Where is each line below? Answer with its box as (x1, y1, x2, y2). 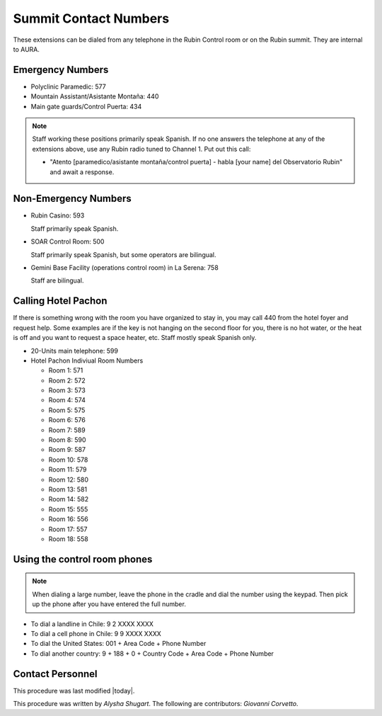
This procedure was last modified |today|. (13, 686, 135, 695)
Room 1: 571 (48, 366, 83, 375)
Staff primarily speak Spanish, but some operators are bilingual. (30, 250, 216, 258)
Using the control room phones (13, 553, 153, 565)
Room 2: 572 (48, 376, 86, 385)
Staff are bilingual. (30, 276, 84, 285)
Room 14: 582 (48, 495, 89, 504)
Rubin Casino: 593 (30, 211, 85, 220)
